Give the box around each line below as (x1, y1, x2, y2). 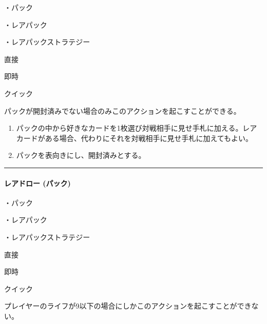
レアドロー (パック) (4, 177, 71, 188)
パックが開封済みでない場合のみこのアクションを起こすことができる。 (4, 105, 241, 116)
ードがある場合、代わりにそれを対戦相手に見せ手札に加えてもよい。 (23, 132, 253, 143)
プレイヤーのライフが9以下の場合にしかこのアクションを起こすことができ (4, 300, 252, 311)
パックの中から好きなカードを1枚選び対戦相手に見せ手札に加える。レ (16, 123, 250, 133)
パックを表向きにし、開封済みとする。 (16, 150, 146, 160)
